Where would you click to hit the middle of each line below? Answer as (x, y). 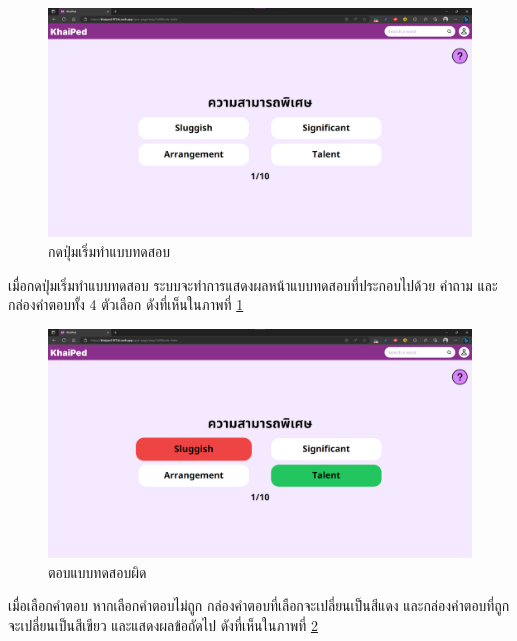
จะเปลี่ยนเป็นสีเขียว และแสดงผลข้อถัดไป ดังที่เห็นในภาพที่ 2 (163, 624)
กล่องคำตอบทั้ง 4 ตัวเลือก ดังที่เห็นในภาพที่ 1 (126, 304)
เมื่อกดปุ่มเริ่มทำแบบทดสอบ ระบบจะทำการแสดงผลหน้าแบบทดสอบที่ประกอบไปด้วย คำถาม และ (253, 284)
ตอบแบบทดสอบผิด (97, 571)
